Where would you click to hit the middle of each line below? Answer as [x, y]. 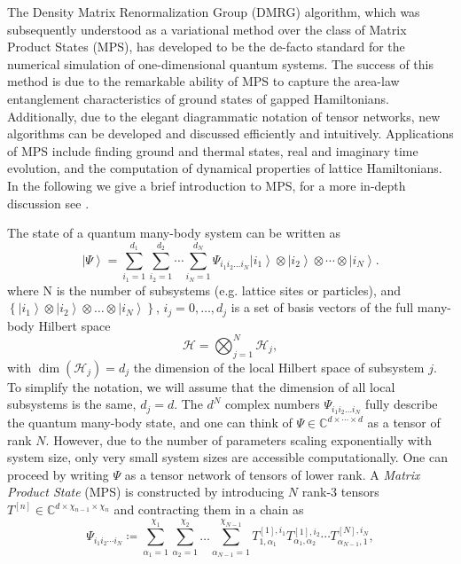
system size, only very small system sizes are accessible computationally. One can [227, 457]
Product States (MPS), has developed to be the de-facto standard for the [206, 47]
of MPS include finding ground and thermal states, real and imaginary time [213, 150]
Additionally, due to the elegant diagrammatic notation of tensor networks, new [224, 116]
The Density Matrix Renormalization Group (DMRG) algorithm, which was [214, 12]
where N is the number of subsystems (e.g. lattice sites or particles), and [204, 290]
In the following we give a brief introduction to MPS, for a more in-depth [207, 185]
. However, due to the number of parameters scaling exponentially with [239, 439]
